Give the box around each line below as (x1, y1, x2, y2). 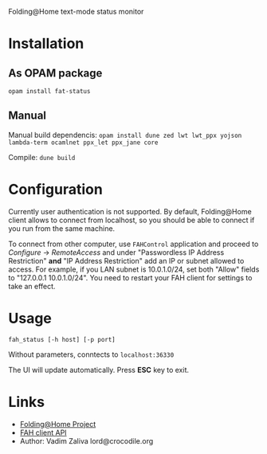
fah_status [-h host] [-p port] (8, 335, 116, 343)
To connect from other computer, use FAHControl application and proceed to (8, 239, 259, 249)
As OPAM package (8, 66, 103, 80)
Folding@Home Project (19, 419, 96, 429)
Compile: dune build (8, 152, 76, 162)
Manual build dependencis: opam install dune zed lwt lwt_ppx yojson (8, 130, 242, 139)
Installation (8, 35, 84, 53)
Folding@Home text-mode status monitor (8, 7, 144, 16)
